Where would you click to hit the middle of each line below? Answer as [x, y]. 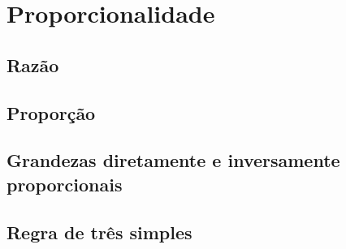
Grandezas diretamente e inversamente [173, 160]
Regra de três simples [99, 232]
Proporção [51, 112]
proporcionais [65, 184]
